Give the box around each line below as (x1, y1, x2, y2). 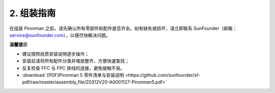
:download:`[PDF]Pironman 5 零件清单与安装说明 (22, 72, 124, 78)
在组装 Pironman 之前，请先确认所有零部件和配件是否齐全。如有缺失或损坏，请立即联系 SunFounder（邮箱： (9, 25, 237, 31)
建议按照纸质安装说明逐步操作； (22, 51, 89, 57)
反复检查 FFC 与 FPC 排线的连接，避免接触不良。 (22, 65, 125, 71)
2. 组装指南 (9, 8, 56, 19)
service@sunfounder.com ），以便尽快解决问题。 (9, 32, 111, 38)
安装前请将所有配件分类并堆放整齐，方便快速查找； (22, 58, 129, 64)
